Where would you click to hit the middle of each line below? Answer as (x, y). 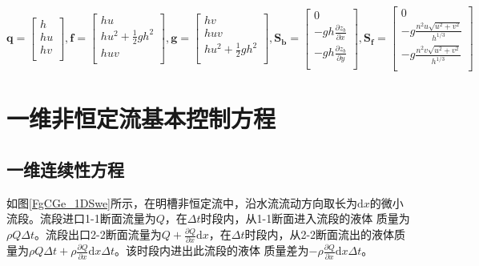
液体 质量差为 (273, 250)
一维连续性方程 (65, 169)
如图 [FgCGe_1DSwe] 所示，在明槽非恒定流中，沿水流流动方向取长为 (182, 202)
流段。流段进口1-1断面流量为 (81, 218)
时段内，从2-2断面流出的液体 (320, 234)
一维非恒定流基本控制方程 (141, 118)
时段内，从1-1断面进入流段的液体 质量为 (305, 218)
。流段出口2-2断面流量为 (98, 234)
